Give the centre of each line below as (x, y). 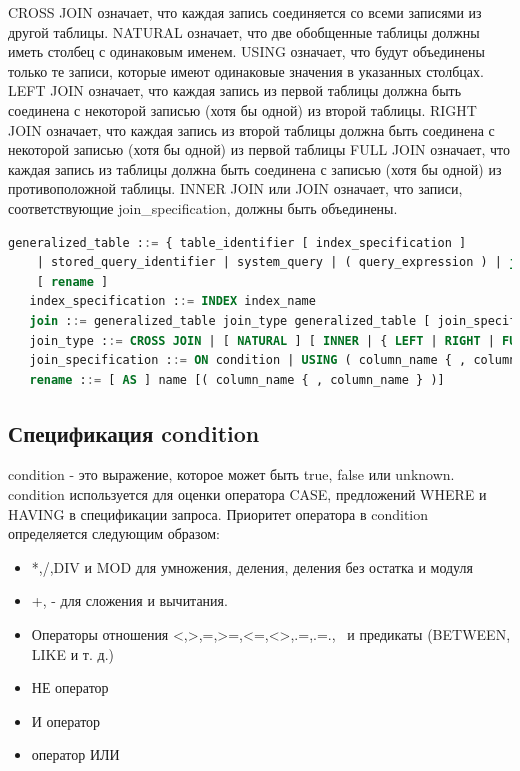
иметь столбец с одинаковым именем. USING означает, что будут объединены (246, 51)
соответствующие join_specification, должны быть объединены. (203, 207)
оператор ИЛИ (75, 754)
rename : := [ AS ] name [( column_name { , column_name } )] (237, 379)
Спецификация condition (134, 432)
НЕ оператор (70, 687)
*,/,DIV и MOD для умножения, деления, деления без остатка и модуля (252, 566)
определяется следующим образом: (114, 533)
